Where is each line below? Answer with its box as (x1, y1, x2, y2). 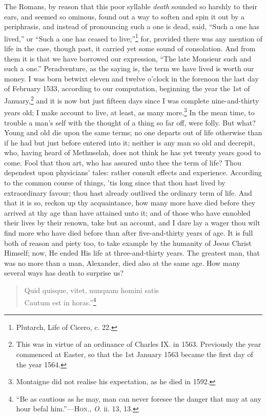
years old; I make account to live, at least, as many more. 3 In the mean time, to (4, 106, 255, 117)
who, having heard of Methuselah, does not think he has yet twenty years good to (4, 147, 261, 158)
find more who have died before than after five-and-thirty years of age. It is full (4, 227, 253, 238)
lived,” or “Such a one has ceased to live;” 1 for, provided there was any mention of (4, 31, 262, 44)
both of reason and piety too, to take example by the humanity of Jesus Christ (4, 237, 252, 248)
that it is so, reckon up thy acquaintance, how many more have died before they (4, 197, 256, 208)
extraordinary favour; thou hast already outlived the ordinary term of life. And (4, 187, 252, 198)
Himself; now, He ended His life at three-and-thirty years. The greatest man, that (4, 247, 260, 258)
